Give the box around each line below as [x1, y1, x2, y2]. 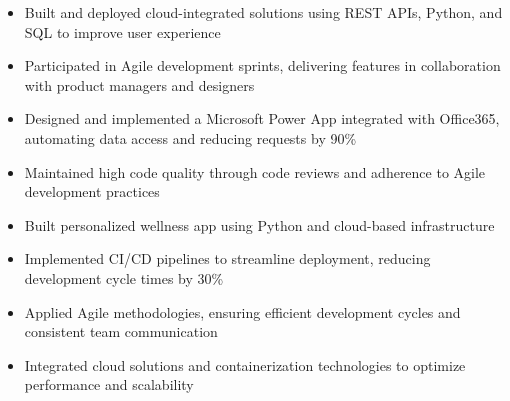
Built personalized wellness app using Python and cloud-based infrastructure [24, 214, 495, 235]
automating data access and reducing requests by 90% [24, 127, 357, 148]
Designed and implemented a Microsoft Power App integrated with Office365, [24, 108, 500, 129]
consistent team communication [24, 321, 218, 342]
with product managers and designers [24, 74, 255, 95]
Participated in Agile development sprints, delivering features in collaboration [24, 55, 501, 76]
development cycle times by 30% [24, 267, 224, 288]
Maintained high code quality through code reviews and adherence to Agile [24, 161, 486, 182]
